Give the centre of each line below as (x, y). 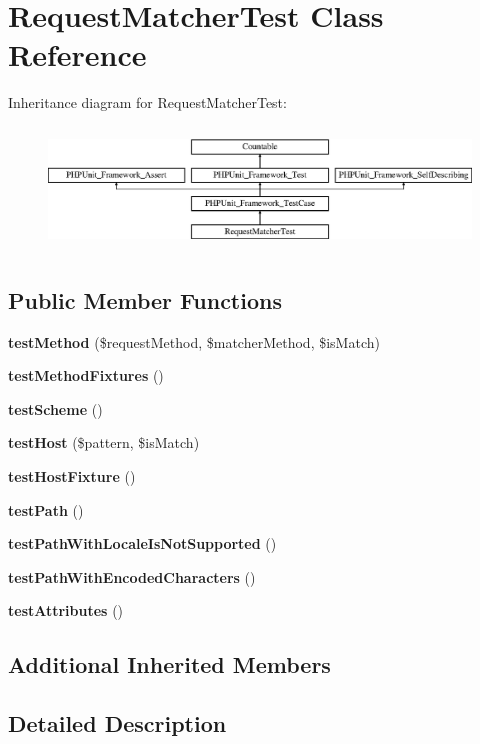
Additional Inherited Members (169, 664)
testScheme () (55, 408)
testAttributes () (66, 610)
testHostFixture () (72, 475)
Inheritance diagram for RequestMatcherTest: (147, 102)
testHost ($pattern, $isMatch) (104, 442)
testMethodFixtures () (86, 375)
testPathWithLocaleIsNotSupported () (142, 543)
